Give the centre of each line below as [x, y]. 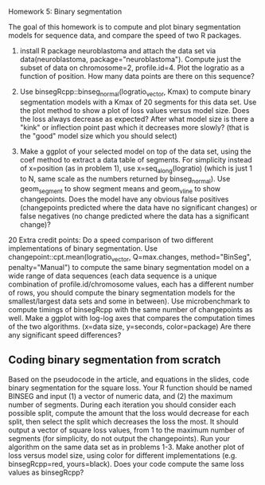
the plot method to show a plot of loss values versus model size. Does [134, 110]
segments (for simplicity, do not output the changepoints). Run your [119, 438]
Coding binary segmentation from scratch [115, 360]
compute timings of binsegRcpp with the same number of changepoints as [131, 309]
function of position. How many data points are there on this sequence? [137, 76]
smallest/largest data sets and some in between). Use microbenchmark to [129, 301]
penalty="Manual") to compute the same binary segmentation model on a [129, 267]
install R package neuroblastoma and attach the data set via [118, 51]
